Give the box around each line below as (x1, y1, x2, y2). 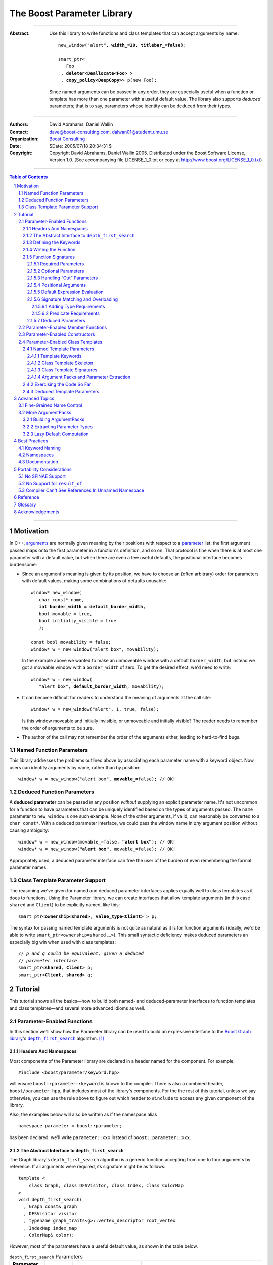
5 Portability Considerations (14, 466, 72, 472)
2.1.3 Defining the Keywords (23, 239, 81, 245)
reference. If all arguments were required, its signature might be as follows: (9, 1164, 166, 1170)
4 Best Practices (14, 438, 48, 444)
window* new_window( (31, 589, 82, 596)
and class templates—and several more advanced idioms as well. (9, 1005, 146, 1011)
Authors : (9, 121, 29, 128)
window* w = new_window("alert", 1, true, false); (31, 706, 159, 712)
